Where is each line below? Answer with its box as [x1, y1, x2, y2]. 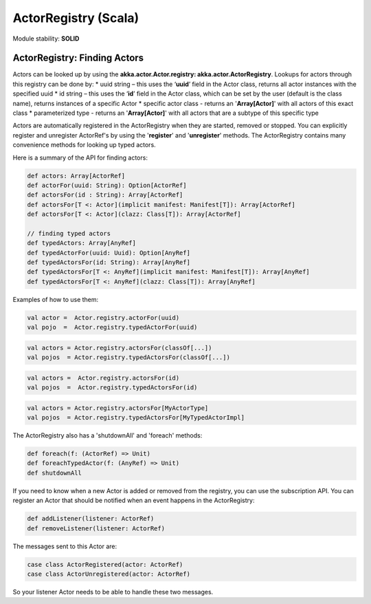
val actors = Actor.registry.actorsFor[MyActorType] [27, 404, 209, 412]
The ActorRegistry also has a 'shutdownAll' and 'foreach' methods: [12, 431, 203, 440]
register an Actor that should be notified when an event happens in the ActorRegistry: [12, 496, 255, 505]
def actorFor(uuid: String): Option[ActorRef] [27, 181, 187, 189]
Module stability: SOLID [12, 34, 80, 43]
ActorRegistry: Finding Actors [12, 52, 144, 64]
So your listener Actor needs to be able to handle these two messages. [12, 587, 214, 596]
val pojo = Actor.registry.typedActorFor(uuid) [27, 323, 198, 332]
